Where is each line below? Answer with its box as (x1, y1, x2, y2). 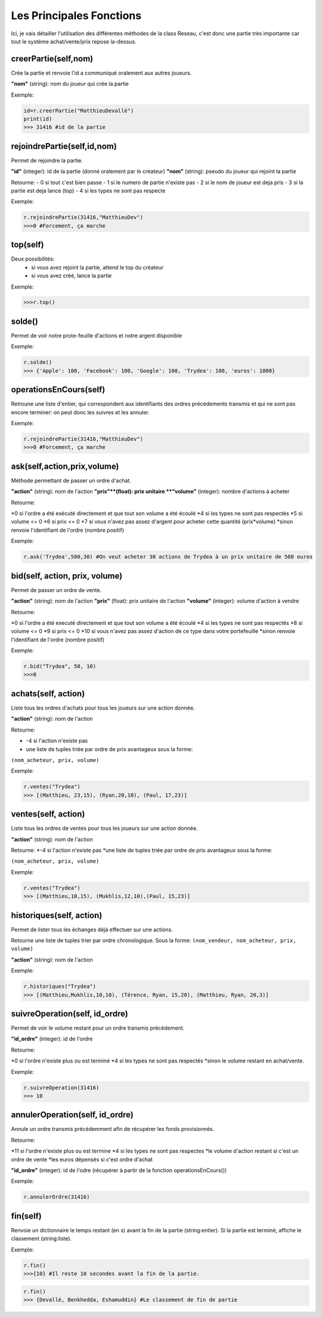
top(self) (11, 240, 44, 250)
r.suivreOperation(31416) (23, 1084, 100, 1091)
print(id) (23, 116, 52, 122)
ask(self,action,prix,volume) (11, 461, 119, 471)
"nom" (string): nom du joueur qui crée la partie (11, 80, 129, 88)
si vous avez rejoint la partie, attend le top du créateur (31, 264, 164, 271)
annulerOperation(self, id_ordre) (11, 1110, 134, 1120)
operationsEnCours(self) (11, 385, 106, 395)
